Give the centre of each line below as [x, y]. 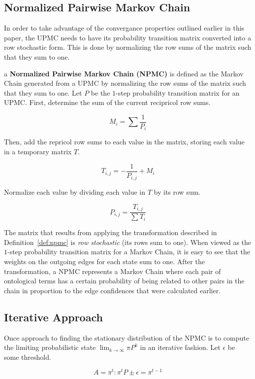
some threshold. [28, 357]
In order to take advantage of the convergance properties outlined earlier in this [124, 28]
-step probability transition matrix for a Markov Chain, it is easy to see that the [129, 252]
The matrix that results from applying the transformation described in [111, 232]
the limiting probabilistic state [50, 347]
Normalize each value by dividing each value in [75, 192]
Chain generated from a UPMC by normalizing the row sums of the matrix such [125, 83]
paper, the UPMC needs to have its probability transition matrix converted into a [127, 37]
